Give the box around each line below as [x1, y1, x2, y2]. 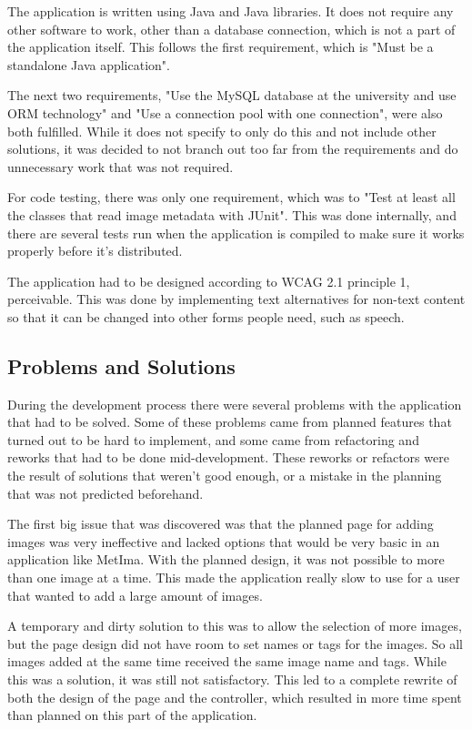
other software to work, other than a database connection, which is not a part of [7, 19, 456, 38]
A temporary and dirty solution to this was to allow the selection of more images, [7, 616, 462, 635]
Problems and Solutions [7, 351, 236, 380]
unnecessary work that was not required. [7, 157, 234, 176]
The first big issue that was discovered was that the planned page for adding [7, 514, 434, 533]
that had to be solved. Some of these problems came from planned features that [7, 412, 452, 431]
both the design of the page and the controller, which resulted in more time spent [7, 687, 462, 706]
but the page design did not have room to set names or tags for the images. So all [7, 634, 463, 653]
